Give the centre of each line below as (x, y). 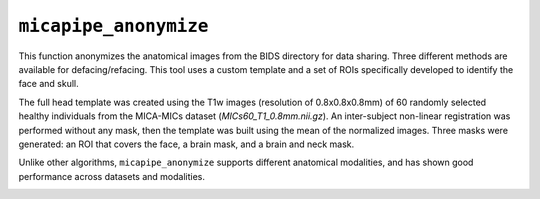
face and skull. (48, 84)
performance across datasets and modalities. (111, 176)
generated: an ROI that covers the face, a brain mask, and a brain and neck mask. (186, 144)
